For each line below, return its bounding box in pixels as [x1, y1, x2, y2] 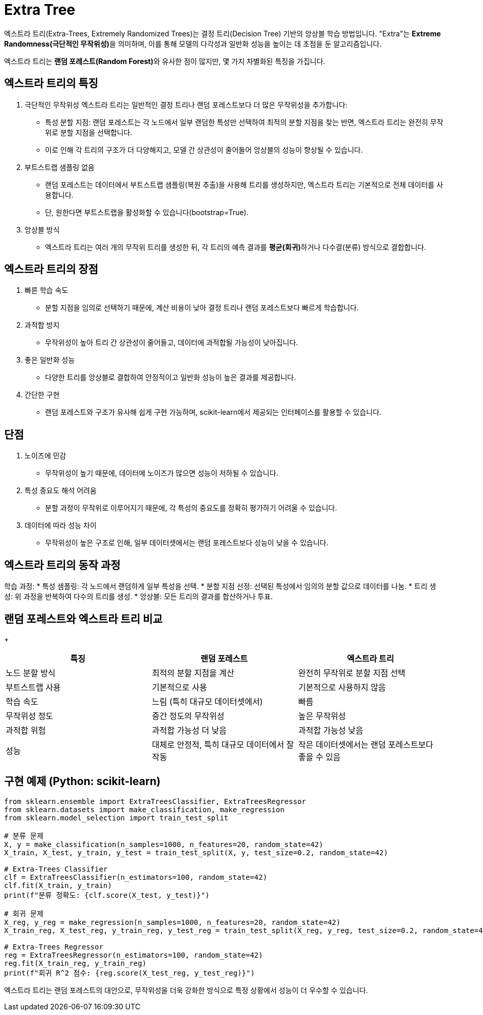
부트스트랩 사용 [6, 682, 61, 692]
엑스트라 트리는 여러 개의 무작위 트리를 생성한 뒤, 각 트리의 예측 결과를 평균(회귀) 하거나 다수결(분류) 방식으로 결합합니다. [45, 242, 426, 251]
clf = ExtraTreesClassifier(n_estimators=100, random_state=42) [4, 873, 268, 881]
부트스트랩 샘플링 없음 [25, 162, 95, 172]
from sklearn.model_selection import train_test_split [4, 813, 229, 822]
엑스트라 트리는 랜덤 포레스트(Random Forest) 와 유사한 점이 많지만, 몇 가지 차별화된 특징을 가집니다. [4, 56, 325, 66]
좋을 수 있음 [298, 751, 341, 762]
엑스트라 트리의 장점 [4, 263, 98, 276]
